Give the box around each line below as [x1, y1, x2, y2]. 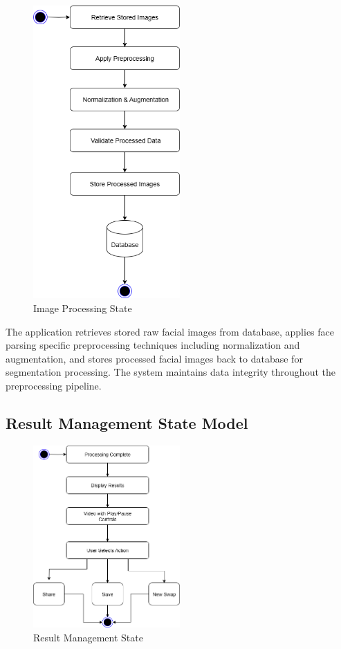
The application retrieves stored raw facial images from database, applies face [6, 324, 334, 338]
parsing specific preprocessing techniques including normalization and [6, 338, 300, 352]
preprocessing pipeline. [6, 378, 102, 392]
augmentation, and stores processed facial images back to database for [6, 351, 303, 365]
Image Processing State [33, 300, 132, 315]
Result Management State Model [6, 412, 248, 433]
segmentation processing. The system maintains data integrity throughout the [6, 365, 335, 379]
